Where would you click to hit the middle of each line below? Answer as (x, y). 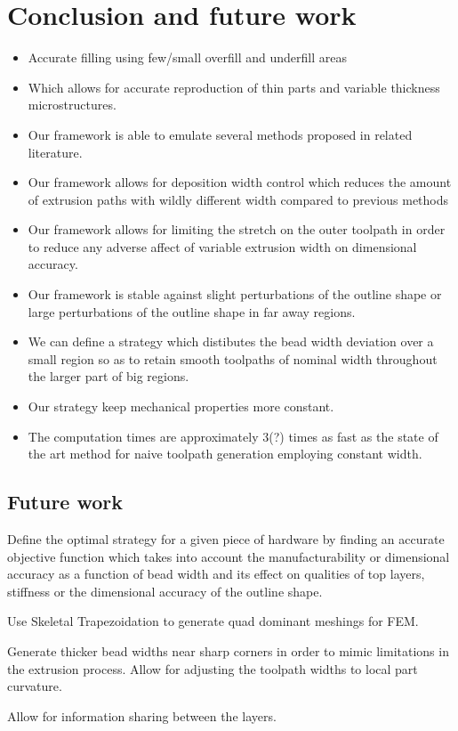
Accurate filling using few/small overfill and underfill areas (187, 57)
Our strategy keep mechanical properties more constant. (181, 406)
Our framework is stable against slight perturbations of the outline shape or (235, 294)
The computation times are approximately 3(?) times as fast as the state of (233, 436)
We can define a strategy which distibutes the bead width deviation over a (231, 341)
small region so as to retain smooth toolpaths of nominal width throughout (233, 358)
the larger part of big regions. (108, 376)
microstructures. (72, 105)
